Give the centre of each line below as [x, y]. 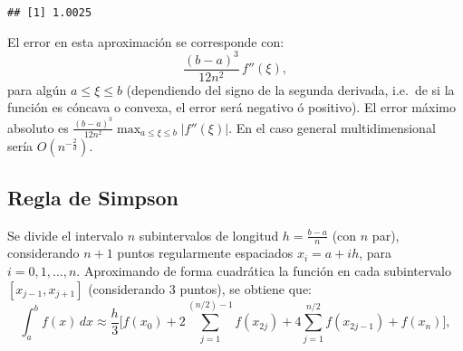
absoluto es [38, 127]
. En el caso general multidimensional [332, 127]
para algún [37, 89]
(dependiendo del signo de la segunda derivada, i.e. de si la [290, 89]
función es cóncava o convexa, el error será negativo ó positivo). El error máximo [231, 107]
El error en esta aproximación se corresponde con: [146, 41]
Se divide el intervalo [65, 235]
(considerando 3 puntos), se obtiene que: [200, 288]
